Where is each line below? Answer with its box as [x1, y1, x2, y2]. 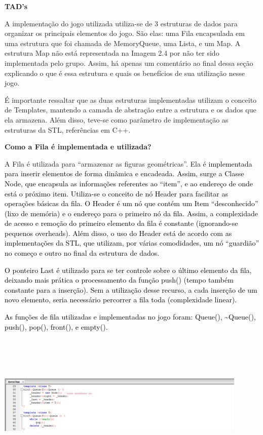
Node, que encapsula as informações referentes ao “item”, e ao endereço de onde [5, 178, 253, 188]
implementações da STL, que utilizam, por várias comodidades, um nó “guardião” [5, 238, 259, 248]
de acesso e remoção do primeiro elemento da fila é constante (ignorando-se [5, 218, 238, 228]
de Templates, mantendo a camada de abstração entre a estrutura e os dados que [5, 104, 256, 115]
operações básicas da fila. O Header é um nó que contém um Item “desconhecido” [5, 198, 258, 209]
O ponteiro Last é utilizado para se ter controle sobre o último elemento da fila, [5, 264, 252, 275]
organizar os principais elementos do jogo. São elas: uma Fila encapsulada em [5, 28, 245, 38]
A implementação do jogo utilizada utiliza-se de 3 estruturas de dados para [5, 18, 238, 28]
